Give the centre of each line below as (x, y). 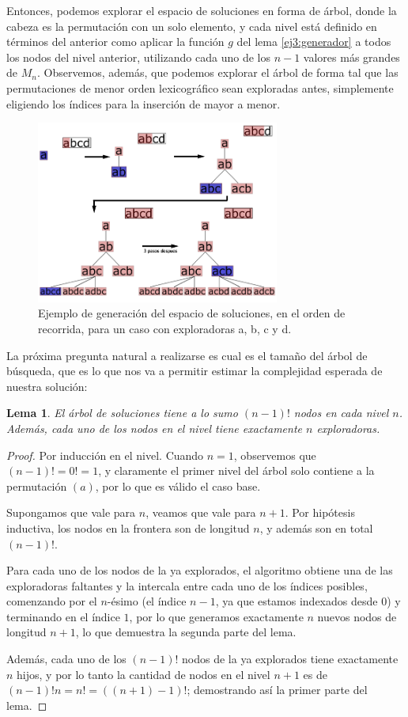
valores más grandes (351, 57)
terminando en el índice (63, 616)
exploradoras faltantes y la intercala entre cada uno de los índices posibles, (187, 585)
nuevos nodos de (357, 616)
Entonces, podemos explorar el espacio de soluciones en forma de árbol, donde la (202, 10)
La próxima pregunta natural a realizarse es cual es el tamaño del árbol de (187, 355)
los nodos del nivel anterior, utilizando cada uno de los (138, 57)
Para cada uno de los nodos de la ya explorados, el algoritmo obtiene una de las (200, 570)
